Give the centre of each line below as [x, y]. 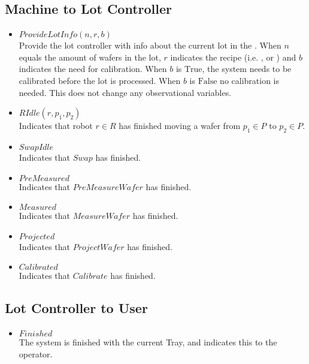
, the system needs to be [247, 69]
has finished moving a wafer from [180, 126]
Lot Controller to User [76, 308]
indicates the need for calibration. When [93, 69]
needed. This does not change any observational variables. [125, 92]
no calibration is [250, 80]
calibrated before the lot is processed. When [100, 80]
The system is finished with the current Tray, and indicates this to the [148, 342]
